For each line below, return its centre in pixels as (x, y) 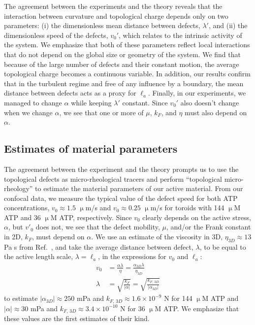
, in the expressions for (132, 256)
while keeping (91, 102)
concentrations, (27, 208)
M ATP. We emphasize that (197, 308)
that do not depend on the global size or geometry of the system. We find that (122, 54)
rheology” (18, 188)
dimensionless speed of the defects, (56, 35)
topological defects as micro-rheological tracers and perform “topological (113, 179)
